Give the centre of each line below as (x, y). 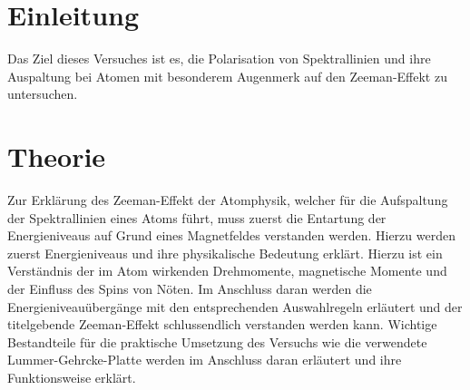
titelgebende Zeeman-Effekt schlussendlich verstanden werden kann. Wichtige (222, 324)
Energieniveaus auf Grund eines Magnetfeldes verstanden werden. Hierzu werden (231, 235)
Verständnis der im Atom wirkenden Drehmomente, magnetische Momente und (227, 271)
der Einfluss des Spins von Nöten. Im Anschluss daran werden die (190, 288)
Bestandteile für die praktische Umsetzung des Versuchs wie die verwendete (217, 341)
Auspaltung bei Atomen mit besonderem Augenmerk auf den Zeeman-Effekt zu (227, 76)
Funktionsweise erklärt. (72, 377)
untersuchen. (43, 94)
